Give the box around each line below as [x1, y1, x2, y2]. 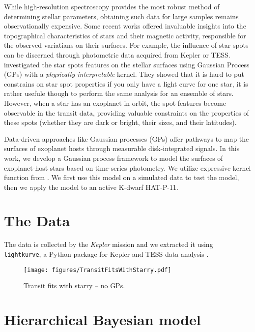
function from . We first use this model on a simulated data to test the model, [4, 172, 239, 182]
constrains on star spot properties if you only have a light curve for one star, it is [4, 78, 248, 89]
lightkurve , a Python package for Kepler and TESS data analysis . [4, 249, 209, 259]
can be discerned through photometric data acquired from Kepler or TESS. [4, 49, 230, 60]
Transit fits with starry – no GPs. [24, 280, 125, 291]
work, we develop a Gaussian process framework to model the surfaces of [4, 152, 223, 163]
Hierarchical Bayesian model [4, 309, 201, 330]
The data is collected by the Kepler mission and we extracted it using [4, 239, 213, 249]
